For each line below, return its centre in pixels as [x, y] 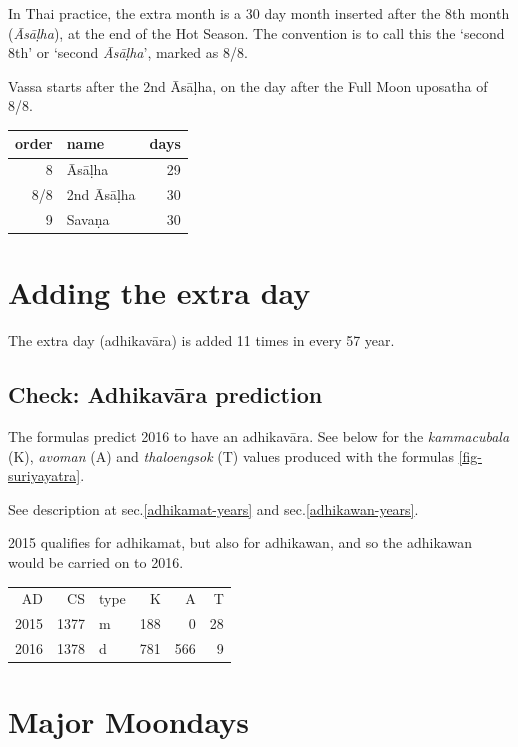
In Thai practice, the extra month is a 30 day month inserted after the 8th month [259, 13]
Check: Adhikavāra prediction [165, 394]
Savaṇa [88, 219]
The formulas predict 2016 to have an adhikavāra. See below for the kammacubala [259, 436]
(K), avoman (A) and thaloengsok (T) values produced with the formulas [231, 455]
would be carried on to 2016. [96, 561]
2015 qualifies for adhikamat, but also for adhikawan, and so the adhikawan [240, 542]
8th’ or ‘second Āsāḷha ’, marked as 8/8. [128, 52]
